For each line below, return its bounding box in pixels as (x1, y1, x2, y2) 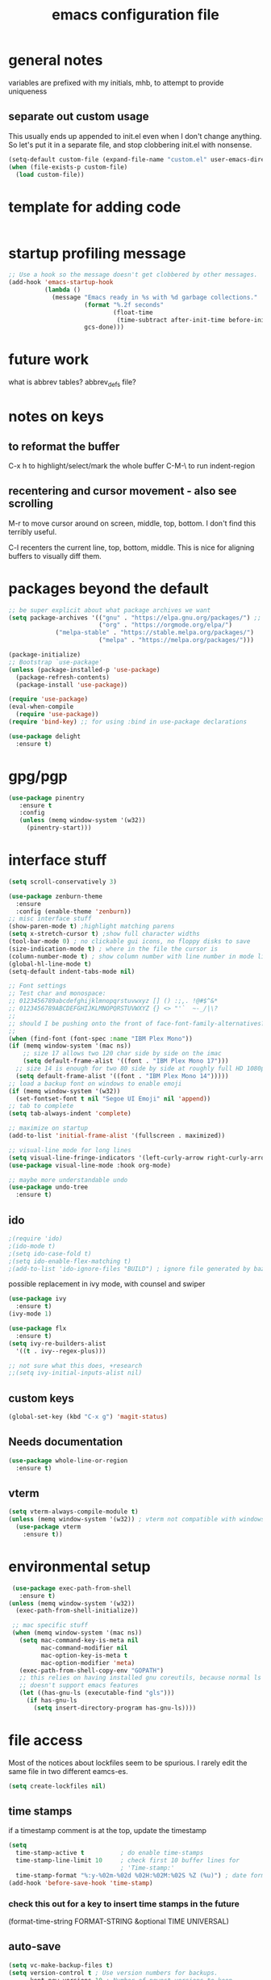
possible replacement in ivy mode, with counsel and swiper (8, 1279, 206, 1289)
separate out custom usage (8, 110, 149, 124)
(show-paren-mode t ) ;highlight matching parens (8, 922, 175, 930)
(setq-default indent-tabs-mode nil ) (8, 967, 135, 975)
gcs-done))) (84, 323, 125, 332)
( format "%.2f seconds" (84, 300, 164, 308)
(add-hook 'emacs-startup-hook (8, 279, 114, 287)
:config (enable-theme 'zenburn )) (15, 907, 131, 916)
